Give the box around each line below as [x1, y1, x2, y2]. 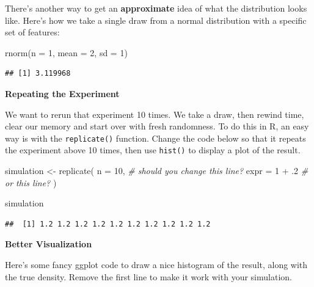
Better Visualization [5, 238, 92, 250]
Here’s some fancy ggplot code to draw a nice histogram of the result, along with [5, 258, 308, 271]
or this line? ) [5, 176, 57, 189]
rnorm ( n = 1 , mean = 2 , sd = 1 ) [5, 46, 128, 59]
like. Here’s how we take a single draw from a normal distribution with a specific [5, 13, 307, 26]
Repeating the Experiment [5, 87, 120, 100]
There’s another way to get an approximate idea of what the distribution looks [5, 2, 307, 14]
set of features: [5, 26, 60, 38]
